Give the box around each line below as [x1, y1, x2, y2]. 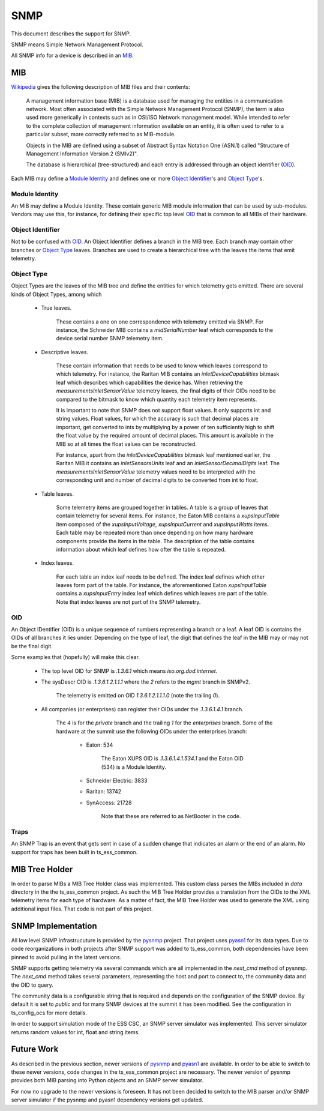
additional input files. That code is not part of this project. [11, 905, 153, 912]
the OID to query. [11, 981, 54, 989]
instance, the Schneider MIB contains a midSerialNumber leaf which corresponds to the [56, 326, 273, 333]
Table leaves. [41, 490, 74, 498]
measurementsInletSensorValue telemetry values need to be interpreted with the [56, 468, 256, 475]
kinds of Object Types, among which [11, 291, 102, 298]
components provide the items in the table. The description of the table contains [56, 537, 255, 544]
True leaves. [41, 304, 72, 312]
